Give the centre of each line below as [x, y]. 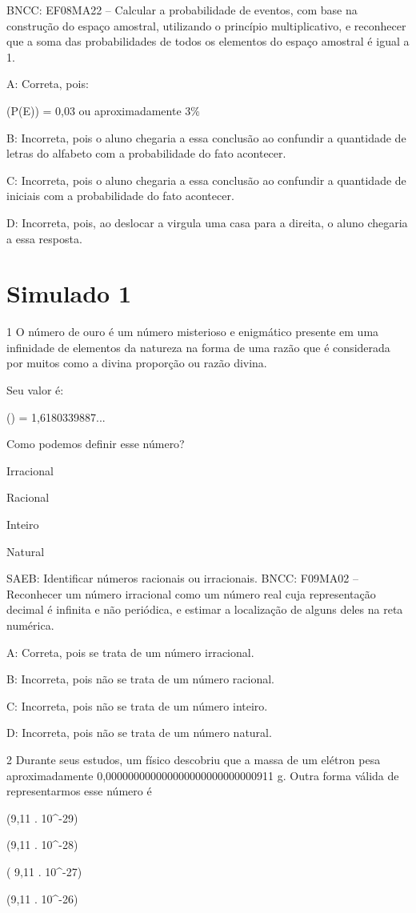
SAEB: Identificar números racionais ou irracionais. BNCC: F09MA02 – [182, 578]
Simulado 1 [69, 293]
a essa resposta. [44, 238]
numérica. [30, 625]
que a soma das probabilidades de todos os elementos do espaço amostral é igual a [208, 41]
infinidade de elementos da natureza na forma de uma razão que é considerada [198, 347]
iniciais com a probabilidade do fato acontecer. [120, 196]
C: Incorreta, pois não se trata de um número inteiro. [137, 705]
